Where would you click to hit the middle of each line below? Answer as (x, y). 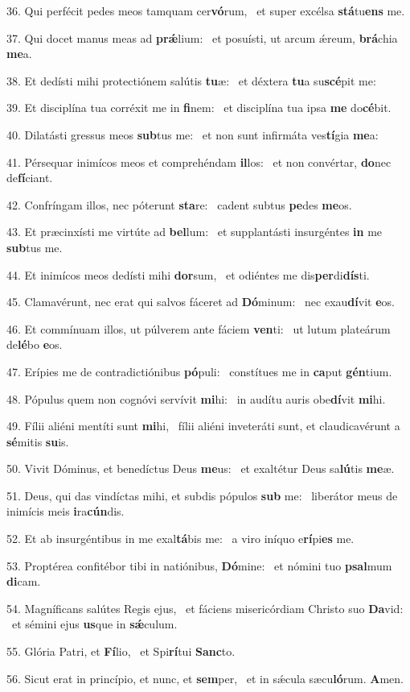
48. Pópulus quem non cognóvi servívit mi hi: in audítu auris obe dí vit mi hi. (196, 398)
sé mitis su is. (38, 441)
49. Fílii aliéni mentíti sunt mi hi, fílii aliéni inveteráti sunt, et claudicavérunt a (203, 426)
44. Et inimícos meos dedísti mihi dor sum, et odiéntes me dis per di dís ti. (188, 274)
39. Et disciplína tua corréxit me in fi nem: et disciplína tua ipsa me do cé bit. (199, 108)
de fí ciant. (30, 178)
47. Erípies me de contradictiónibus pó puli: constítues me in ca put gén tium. (199, 371)
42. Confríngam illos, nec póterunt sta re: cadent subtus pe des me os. (179, 204)
